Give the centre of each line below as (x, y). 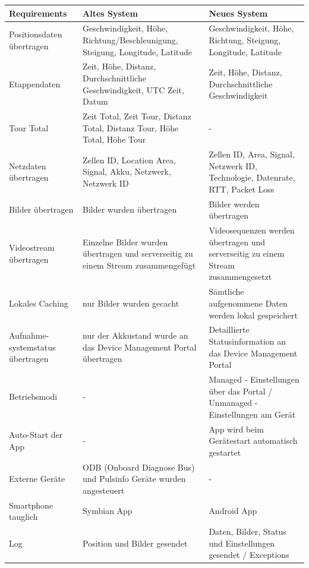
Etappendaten (35, 83)
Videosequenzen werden (252, 230)
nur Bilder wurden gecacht (131, 303)
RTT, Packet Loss (242, 189)
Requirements (38, 13)
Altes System (110, 13)
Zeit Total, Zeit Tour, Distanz (137, 116)
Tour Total (29, 127)
